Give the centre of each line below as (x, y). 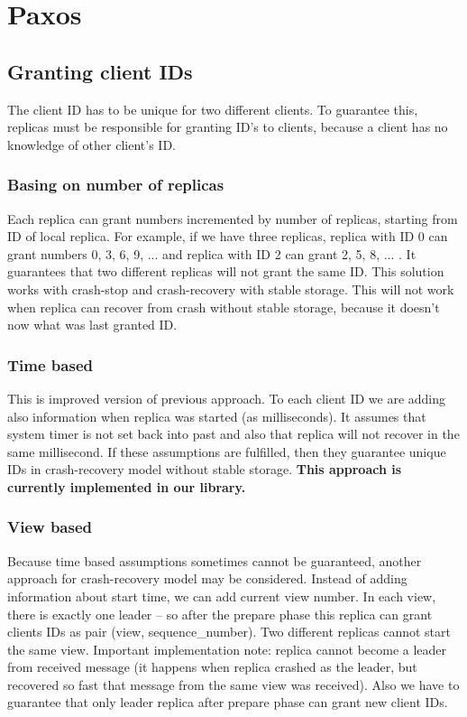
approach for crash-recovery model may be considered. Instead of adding (207, 578)
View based (50, 527)
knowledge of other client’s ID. (92, 144)
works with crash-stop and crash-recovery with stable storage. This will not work (231, 289)
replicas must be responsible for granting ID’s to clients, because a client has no (228, 127)
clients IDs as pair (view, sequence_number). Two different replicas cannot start (229, 632)
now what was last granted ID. (92, 325)
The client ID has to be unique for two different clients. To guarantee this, (213, 109)
